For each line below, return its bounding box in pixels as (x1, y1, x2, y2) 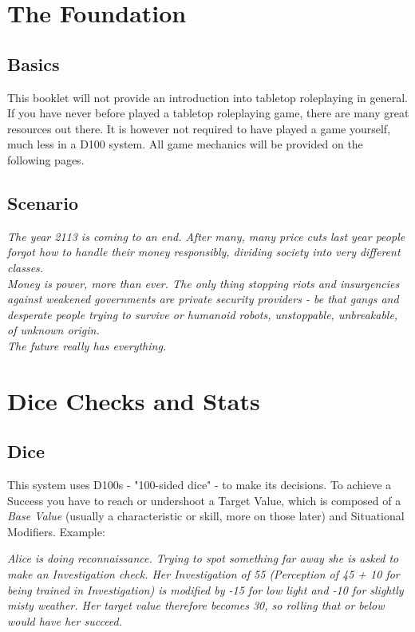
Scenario (7, 190, 79, 215)
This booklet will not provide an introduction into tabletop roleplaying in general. (7, 89, 408, 105)
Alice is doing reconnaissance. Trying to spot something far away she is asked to (7, 550, 399, 567)
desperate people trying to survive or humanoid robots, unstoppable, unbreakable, (7, 306, 398, 322)
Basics (7, 51, 60, 76)
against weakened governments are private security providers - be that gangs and (7, 290, 399, 307)
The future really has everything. (7, 337, 167, 354)
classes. (7, 259, 44, 275)
